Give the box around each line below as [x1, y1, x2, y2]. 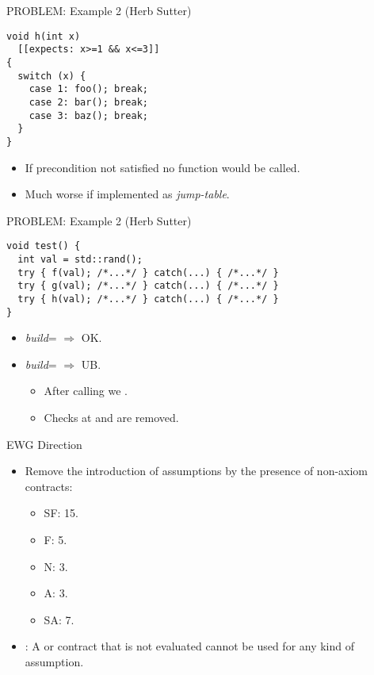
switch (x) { [17, 70, 86, 82]
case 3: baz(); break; [29, 109, 148, 121]
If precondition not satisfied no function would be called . [25, 159, 300, 175]
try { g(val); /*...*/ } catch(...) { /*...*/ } [17, 280, 279, 292]
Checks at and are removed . [44, 409, 179, 425]
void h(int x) [6, 30, 81, 42]
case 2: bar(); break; [29, 96, 148, 108]
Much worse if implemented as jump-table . [25, 186, 230, 202]
